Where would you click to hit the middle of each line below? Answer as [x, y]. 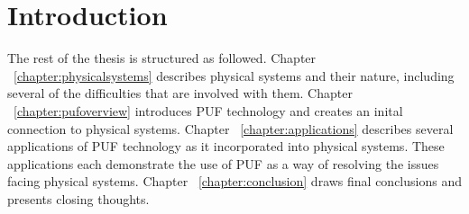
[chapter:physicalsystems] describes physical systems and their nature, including [234, 75]
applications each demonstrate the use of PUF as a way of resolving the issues [223, 163]
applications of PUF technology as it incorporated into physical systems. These [226, 146]
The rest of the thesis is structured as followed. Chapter [162, 58]
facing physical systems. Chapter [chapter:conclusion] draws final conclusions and [234, 181]
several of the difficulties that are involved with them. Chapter [180, 93]
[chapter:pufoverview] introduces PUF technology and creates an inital [208, 110]
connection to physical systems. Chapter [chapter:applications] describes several [230, 128]
